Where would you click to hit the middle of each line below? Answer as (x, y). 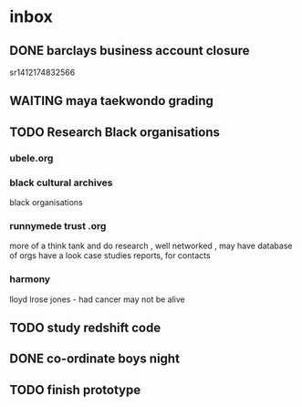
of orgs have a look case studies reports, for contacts (110, 256)
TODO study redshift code (85, 327)
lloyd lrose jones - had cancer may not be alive (97, 299)
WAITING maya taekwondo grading (112, 101)
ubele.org (31, 158)
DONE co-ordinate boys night (95, 359)
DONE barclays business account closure (130, 51)
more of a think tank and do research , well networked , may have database (151, 246)
